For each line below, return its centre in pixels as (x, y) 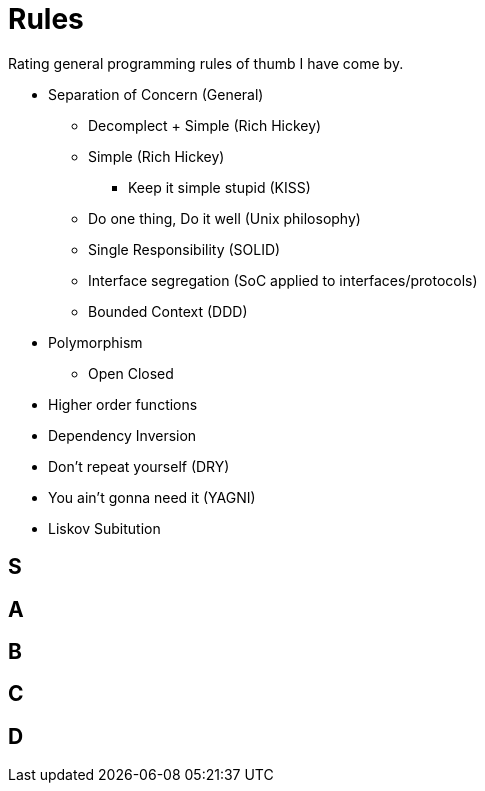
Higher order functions (123, 404)
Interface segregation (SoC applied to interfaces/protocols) (283, 280)
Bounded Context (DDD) (168, 311)
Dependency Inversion (122, 435)
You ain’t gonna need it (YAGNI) (152, 497)
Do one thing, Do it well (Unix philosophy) (224, 218)
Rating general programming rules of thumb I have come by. (206, 63)
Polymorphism (95, 342)
